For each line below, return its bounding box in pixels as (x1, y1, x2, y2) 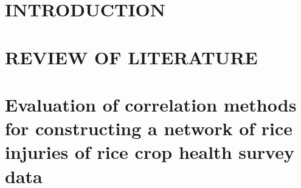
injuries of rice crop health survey (5, 139, 294, 164)
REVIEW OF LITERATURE (5, 44, 258, 69)
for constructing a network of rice (5, 116, 293, 141)
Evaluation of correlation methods (5, 92, 297, 116)
